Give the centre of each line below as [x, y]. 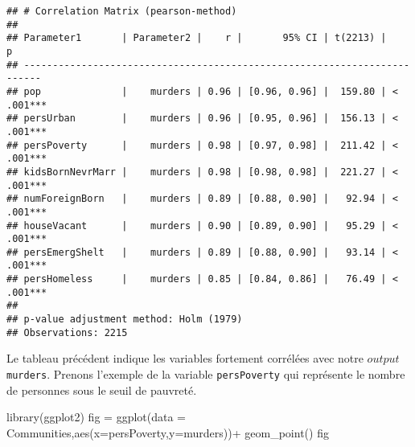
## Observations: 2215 [67, 332]
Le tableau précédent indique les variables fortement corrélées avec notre [185, 358]
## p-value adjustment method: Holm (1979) [125, 320]
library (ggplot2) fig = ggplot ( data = [97, 417]
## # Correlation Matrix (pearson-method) [122, 11]
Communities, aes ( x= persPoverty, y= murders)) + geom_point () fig [168, 432]
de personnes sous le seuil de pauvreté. [102, 390]
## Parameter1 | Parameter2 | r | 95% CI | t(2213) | [197, 38]
